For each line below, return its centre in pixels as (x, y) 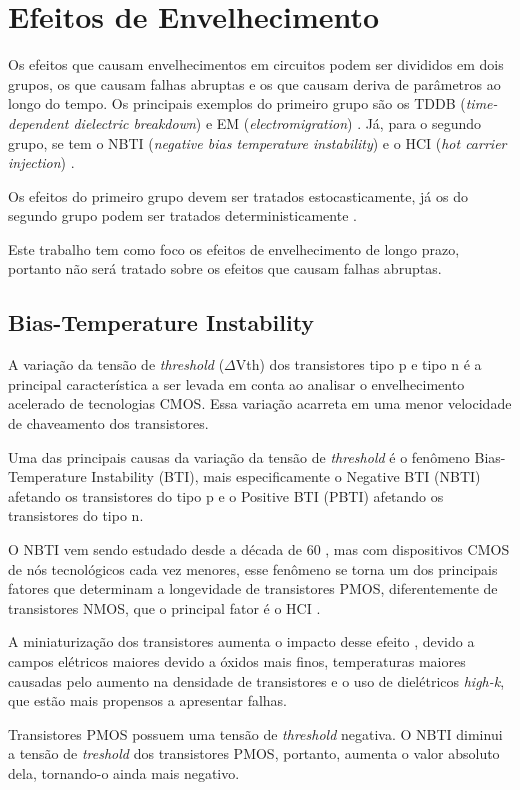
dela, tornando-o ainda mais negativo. (124, 772)
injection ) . (41, 162)
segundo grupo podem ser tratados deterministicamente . (182, 215)
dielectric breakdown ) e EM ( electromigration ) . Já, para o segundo (277, 122)
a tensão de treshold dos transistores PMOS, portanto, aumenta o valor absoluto (254, 753)
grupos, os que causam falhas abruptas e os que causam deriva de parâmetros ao (254, 83)
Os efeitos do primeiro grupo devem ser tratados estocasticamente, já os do (238, 195)
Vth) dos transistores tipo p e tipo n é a (358, 364)
